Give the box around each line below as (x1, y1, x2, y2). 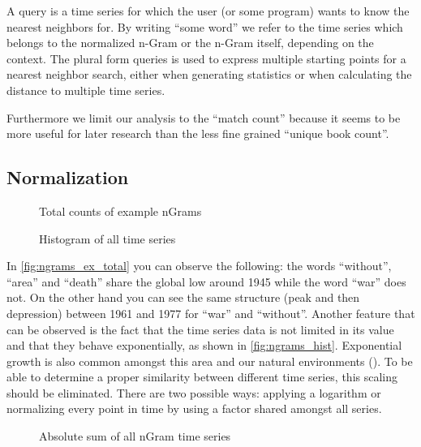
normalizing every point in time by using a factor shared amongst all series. (6, 400, 382, 417)
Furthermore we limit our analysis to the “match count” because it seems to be (6, 109, 401, 126)
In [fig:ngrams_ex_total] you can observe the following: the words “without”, (6, 257, 392, 274)
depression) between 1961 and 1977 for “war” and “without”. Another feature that (6, 304, 415, 321)
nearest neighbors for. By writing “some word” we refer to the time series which (6, 18, 403, 35)
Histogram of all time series (39, 230, 176, 247)
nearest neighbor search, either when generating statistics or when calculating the (6, 66, 412, 83)
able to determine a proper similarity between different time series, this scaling (6, 368, 398, 385)
